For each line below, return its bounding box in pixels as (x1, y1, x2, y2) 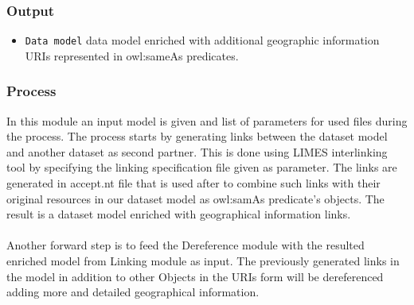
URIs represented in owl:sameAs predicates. (25, 47, 239, 64)
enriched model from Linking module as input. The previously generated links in (6, 253, 400, 269)
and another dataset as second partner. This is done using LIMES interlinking (6, 143, 388, 160)
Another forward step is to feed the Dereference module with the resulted (6, 237, 365, 253)
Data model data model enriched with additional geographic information (25, 32, 380, 48)
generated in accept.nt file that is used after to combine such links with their (6, 175, 381, 191)
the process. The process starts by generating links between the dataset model (6, 128, 388, 145)
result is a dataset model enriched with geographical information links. (6, 206, 351, 222)
